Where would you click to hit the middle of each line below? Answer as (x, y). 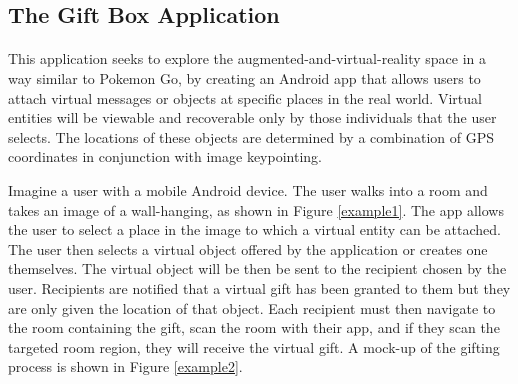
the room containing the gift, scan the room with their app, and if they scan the (254, 327)
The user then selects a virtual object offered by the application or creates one (248, 248)
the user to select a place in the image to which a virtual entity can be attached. (254, 229)
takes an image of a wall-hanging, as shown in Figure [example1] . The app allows (256, 209)
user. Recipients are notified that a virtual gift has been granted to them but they (259, 287)
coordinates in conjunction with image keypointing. (165, 156)
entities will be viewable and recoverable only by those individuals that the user (252, 117)
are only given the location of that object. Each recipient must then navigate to (252, 307)
